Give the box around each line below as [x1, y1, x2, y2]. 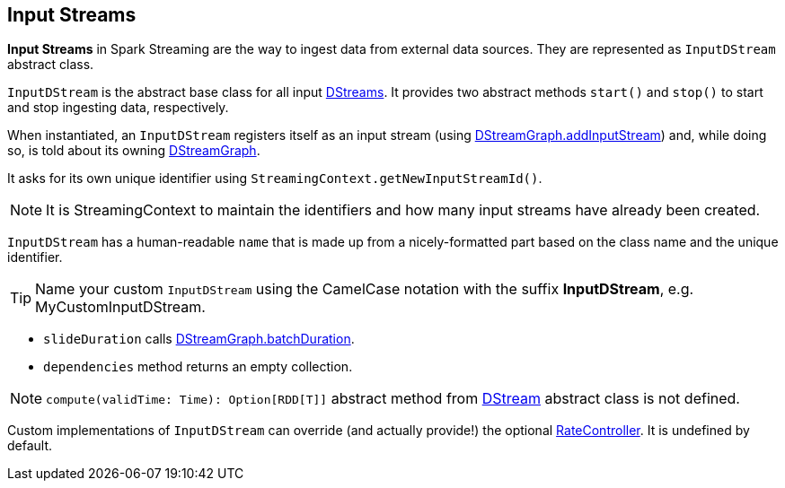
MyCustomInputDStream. [35, 298, 206, 317]
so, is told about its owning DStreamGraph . [7, 143, 260, 159]
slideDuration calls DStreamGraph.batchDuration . [43, 331, 355, 347]
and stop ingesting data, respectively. [7, 100, 229, 116]
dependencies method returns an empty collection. [43, 359, 353, 375]
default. [7, 438, 53, 454]
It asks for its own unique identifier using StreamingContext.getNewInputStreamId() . [7, 170, 542, 187]
